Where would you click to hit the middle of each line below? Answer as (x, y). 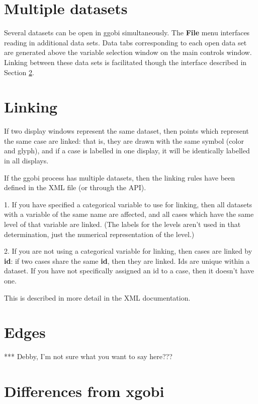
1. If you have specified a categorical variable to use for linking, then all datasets (128, 204)
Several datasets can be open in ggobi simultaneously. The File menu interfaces (127, 33)
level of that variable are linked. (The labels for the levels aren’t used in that (122, 224)
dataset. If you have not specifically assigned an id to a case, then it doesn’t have (129, 271)
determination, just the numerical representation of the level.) (99, 234)
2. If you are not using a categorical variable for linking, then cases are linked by (128, 251)
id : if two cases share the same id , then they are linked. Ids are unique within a (127, 261)
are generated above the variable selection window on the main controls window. (128, 52)
